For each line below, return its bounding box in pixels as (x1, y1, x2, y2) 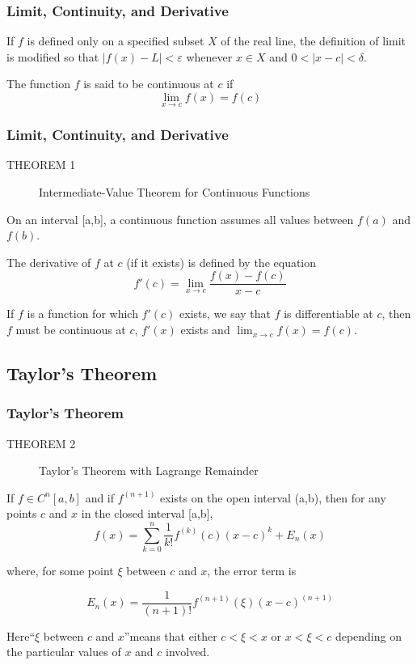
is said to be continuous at (83, 75, 214, 92)
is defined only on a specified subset (27, 32, 204, 49)
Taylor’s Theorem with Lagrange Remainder (39, 462, 259, 479)
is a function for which (27, 305, 138, 322)
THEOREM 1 (6, 156, 76, 173)
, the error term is (207, 562, 297, 579)
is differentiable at (284, 305, 373, 322)
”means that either (124, 627, 217, 644)
